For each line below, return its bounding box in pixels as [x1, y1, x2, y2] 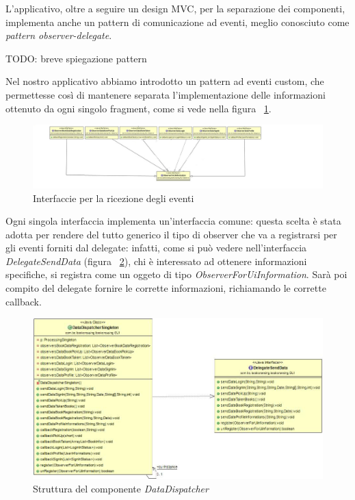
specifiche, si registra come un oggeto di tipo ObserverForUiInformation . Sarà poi [5, 267, 347, 282]
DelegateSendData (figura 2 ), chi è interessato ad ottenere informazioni [5, 253, 307, 268]
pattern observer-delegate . [5, 28, 112, 42]
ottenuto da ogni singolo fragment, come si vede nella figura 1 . [5, 101, 272, 115]
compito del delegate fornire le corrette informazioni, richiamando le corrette [5, 281, 326, 295]
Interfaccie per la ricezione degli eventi [33, 190, 194, 205]
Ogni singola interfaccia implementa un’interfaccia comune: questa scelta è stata [5, 214, 341, 228]
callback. [5, 294, 42, 308]
